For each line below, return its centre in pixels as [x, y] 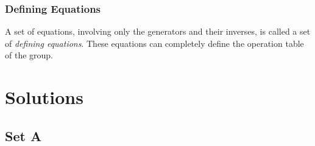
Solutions [44, 97]
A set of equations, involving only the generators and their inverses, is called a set [158, 31]
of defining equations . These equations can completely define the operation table [154, 43]
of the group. [29, 55]
